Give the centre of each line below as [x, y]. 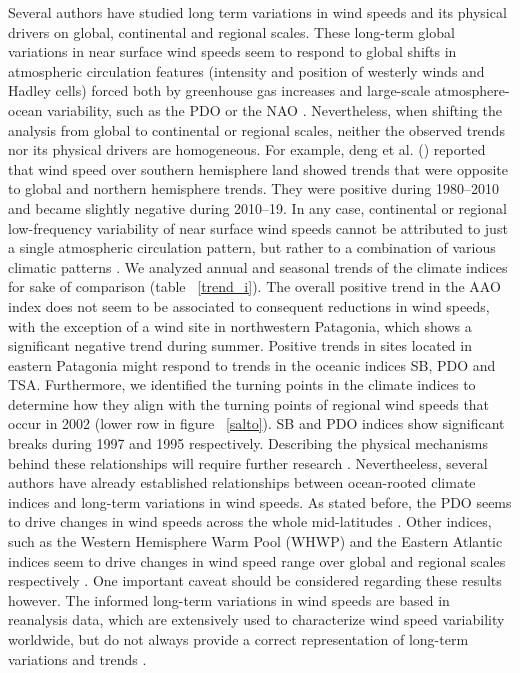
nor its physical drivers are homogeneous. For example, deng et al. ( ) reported [247, 149]
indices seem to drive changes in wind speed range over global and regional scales [257, 560]
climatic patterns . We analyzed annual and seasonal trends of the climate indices [258, 266]
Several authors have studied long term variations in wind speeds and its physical [257, 12]
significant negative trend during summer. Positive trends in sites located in [240, 345]
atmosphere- [472, 90]
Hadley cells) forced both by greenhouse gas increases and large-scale [219, 90]
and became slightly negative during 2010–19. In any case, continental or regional [257, 207]
